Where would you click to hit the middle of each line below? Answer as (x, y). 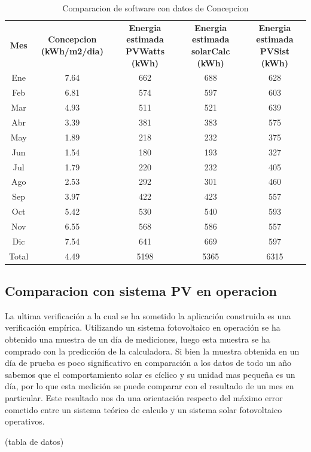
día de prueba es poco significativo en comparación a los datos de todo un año (148, 363)
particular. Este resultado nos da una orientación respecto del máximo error (144, 398)
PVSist (275, 51)
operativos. (25, 421)
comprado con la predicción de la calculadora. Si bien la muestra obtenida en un (152, 351)
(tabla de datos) (34, 441)
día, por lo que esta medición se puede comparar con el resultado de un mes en (150, 386)
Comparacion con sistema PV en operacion (141, 291)
